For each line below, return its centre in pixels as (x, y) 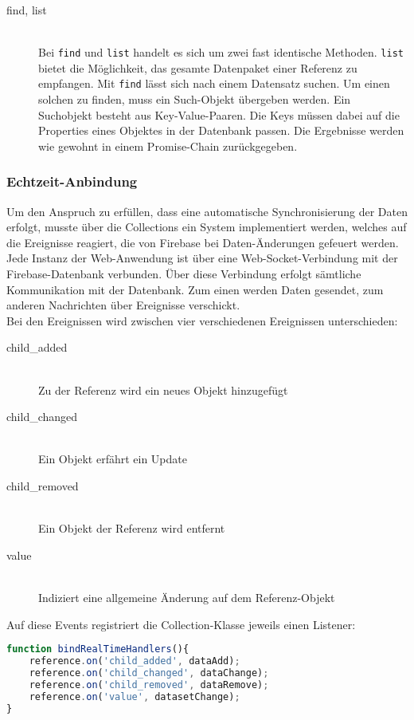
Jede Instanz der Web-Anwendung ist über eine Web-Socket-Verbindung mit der (202, 258)
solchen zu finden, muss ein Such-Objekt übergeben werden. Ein (195, 99)
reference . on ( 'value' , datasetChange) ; (135, 696)
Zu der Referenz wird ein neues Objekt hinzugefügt (163, 390)
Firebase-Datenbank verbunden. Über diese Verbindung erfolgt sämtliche (184, 274)
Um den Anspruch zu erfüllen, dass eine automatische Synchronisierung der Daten (207, 211)
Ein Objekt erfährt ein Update (113, 459)
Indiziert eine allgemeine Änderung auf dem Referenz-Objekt (187, 597)
